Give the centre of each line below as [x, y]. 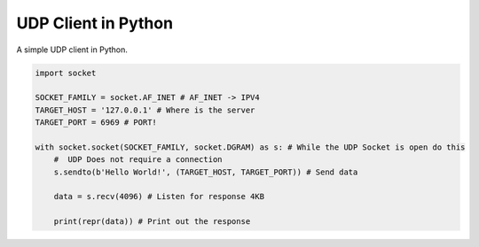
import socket [66, 73]
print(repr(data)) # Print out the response [152, 222]
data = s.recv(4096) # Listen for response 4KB [159, 197]
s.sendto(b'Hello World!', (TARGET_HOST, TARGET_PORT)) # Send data [206, 172]
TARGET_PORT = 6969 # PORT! [96, 123]
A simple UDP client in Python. [72, 50]
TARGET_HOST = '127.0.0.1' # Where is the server [145, 110]
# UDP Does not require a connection [138, 160]
